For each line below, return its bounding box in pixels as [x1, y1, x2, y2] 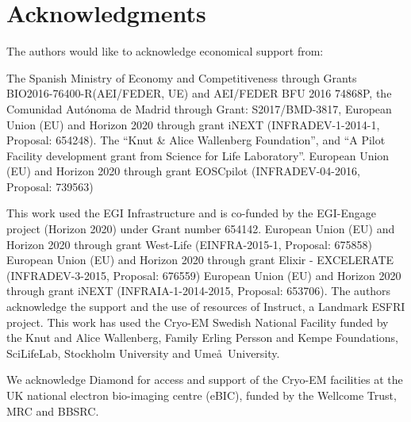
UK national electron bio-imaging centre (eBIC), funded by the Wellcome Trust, [6, 387, 397, 403]
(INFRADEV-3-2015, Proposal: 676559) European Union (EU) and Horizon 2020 [6, 267, 401, 283]
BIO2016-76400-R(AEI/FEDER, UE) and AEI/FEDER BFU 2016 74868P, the [6, 85, 392, 102]
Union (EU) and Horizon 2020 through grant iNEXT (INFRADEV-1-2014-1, [6, 116, 380, 132]
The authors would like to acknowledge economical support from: [6, 43, 324, 59]
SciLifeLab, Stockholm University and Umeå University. [6, 344, 280, 361]
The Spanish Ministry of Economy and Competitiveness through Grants [6, 69, 357, 86]
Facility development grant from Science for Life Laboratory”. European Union [6, 147, 390, 163]
